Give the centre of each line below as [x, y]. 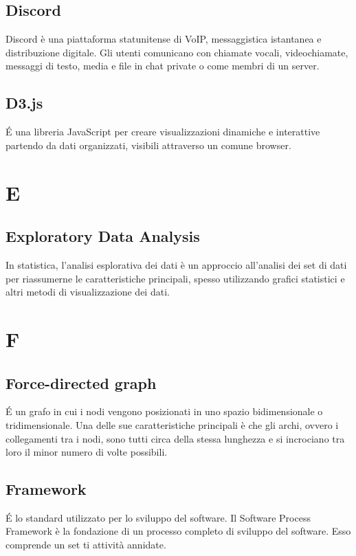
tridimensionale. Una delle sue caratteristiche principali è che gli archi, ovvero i [172, 424]
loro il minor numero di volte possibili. [87, 452]
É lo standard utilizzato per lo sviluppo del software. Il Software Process [158, 517]
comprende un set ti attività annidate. [86, 545]
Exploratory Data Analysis [103, 236]
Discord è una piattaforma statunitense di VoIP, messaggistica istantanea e [164, 39]
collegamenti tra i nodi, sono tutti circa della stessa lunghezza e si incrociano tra [175, 438]
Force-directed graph [81, 382]
